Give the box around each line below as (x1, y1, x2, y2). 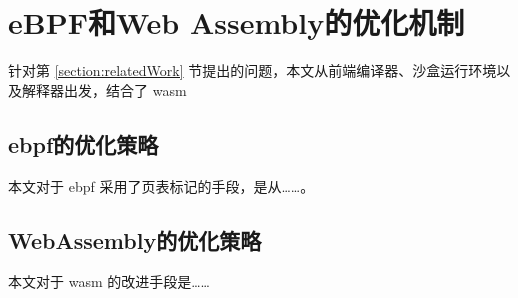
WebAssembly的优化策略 (8, 224, 262, 255)
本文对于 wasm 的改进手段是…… (8, 271, 210, 292)
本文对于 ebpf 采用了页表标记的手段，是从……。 (8, 175, 315, 196)
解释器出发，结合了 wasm (21, 79, 187, 100)
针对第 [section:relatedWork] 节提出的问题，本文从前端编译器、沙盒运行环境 (8, 60, 497, 81)
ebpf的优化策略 (8, 128, 159, 159)
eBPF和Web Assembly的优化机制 (8, 2, 465, 43)
